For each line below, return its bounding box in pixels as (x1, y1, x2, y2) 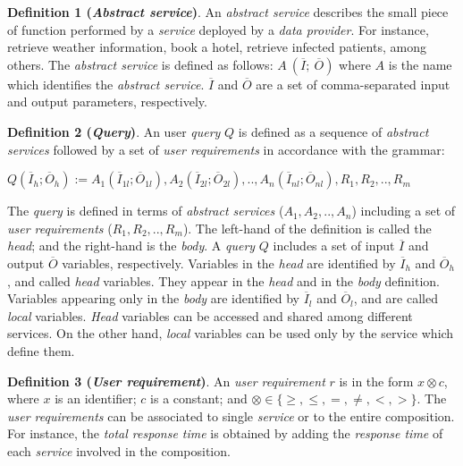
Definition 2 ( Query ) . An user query (7, 122, 221, 140)
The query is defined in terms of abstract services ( (7, 201, 284, 220)
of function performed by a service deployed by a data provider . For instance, (7, 20, 429, 38)
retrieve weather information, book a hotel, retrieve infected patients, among (7, 38, 426, 56)
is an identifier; (55, 389, 137, 408)
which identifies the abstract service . (7, 74, 205, 93)
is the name (388, 55, 452, 73)
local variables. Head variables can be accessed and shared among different (7, 306, 413, 325)
